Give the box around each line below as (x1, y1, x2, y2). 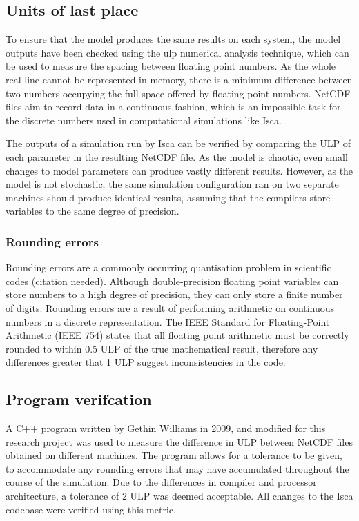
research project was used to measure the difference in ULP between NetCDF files (6, 434, 353, 449)
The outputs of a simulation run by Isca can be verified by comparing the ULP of (6, 136, 351, 150)
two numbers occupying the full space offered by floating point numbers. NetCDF (6, 86, 351, 100)
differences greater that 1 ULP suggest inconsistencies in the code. (6, 355, 286, 369)
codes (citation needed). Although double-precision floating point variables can (6, 273, 339, 288)
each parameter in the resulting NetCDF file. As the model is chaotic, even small (6, 149, 348, 164)
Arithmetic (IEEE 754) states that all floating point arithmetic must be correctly (6, 328, 349, 342)
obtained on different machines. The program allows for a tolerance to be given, (6, 448, 342, 462)
